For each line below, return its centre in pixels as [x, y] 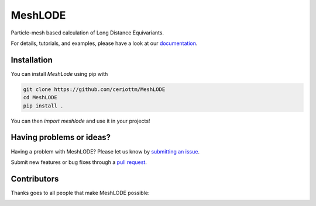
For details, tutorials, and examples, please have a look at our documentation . [104, 43]
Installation [32, 60]
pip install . [43, 106]
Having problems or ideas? [61, 137]
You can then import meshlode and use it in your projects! [80, 121]
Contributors [35, 179]
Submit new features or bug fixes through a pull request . [79, 162]
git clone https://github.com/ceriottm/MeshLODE [94, 89]
